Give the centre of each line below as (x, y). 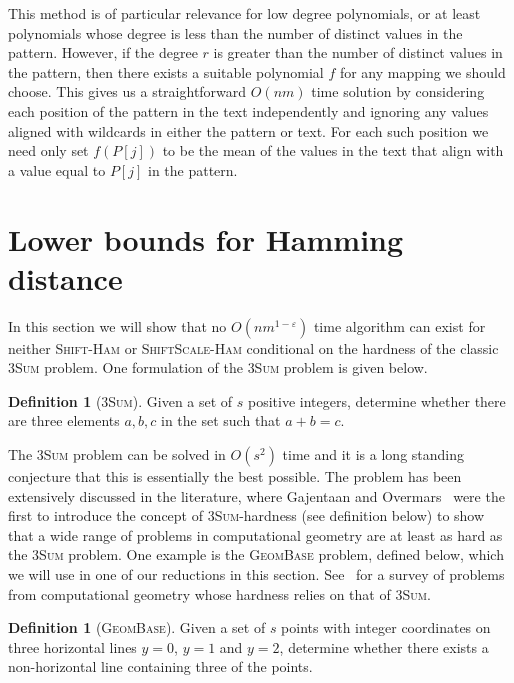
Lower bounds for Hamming (206, 238)
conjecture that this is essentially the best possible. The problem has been (235, 476)
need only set (48, 150)
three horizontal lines (72, 646)
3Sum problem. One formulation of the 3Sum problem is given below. (218, 367)
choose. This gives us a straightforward (127, 91)
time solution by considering (398, 91)
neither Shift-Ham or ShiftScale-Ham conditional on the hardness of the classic (253, 347)
